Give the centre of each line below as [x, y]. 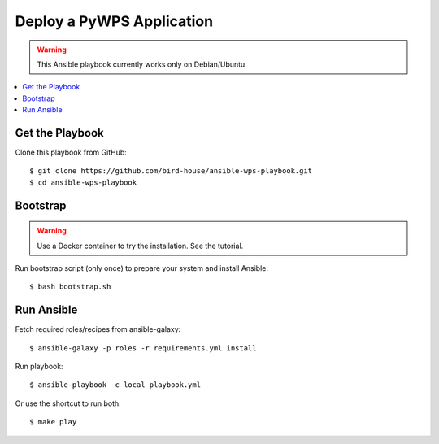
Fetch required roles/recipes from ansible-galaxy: [98, 329]
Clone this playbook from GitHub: [71, 152]
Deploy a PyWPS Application [114, 21]
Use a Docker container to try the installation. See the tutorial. [140, 246]
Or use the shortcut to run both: [68, 403]
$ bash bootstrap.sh [70, 287]
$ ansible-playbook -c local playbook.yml [115, 385]
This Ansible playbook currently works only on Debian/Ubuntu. [142, 64]
